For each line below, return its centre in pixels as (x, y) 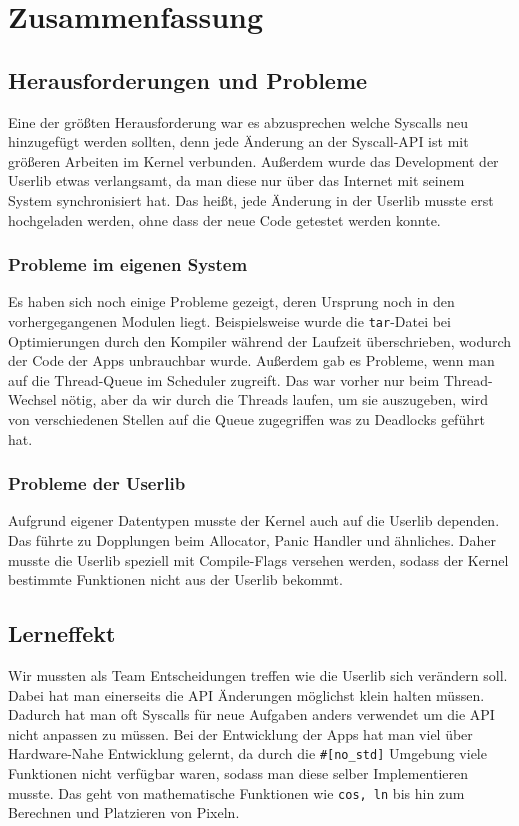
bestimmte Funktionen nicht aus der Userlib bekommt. (175, 579)
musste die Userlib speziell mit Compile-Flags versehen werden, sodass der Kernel (258, 559)
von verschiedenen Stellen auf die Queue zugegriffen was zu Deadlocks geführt (246, 418)
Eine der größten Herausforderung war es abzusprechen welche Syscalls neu (238, 121)
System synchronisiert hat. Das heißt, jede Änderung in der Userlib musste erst (251, 199)
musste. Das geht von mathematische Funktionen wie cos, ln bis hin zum (236, 792)
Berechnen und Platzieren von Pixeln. (124, 812)
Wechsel (32, 399)
